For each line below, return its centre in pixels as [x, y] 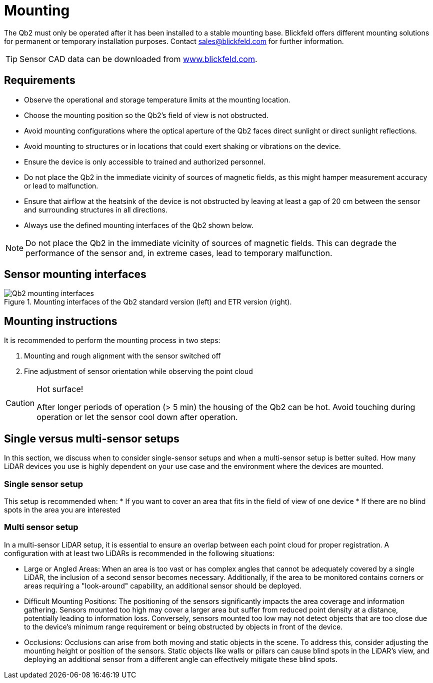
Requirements [40, 80]
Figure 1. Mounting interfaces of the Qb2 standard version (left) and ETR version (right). [148, 302]
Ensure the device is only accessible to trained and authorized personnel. [145, 161]
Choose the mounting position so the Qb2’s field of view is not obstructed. [146, 115]
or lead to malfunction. [61, 185]
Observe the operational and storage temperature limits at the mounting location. [157, 99]
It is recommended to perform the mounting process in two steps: [112, 340]
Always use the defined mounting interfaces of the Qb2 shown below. [139, 225]
